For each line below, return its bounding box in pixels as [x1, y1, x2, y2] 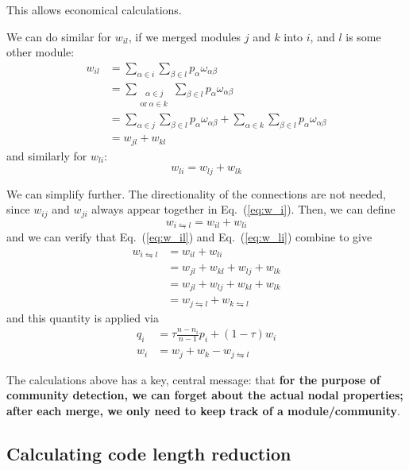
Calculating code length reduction [6, 441, 291, 465]
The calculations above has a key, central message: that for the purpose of [6, 371, 380, 387]
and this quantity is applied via [6, 309, 159, 326]
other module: [6, 44, 75, 60]
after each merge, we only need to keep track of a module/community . [6, 402, 400, 418]
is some [345, 28, 381, 44]
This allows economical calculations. [6, 2, 182, 17]
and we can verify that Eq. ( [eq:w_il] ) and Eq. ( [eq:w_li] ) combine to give [6, 229, 372, 245]
